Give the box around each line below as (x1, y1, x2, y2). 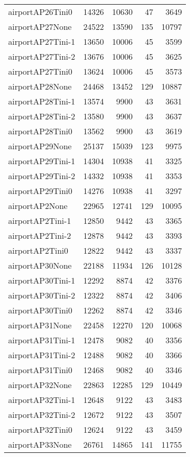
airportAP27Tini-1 (8, 36, 75, 47)
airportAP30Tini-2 (8, 289, 75, 301)
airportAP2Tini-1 (8, 215, 71, 226)
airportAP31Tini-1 (8, 334, 75, 346)
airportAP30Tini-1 (8, 274, 75, 286)
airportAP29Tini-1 (8, 155, 75, 167)
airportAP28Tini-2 (8, 110, 75, 122)
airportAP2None (8, 200, 68, 212)
